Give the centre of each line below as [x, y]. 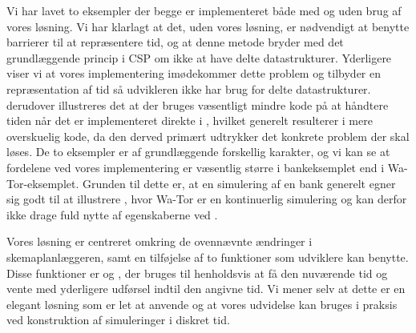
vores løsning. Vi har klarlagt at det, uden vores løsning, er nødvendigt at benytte [208, 26]
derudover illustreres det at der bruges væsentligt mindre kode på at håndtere [198, 104]
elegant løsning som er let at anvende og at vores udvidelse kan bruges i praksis [202, 304]
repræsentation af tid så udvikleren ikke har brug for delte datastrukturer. [189, 88]
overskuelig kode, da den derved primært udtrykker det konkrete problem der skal [208, 136]
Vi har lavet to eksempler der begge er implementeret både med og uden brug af [204, 10]
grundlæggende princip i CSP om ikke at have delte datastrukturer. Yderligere [199, 57]
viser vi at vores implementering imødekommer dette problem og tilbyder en [194, 73]
